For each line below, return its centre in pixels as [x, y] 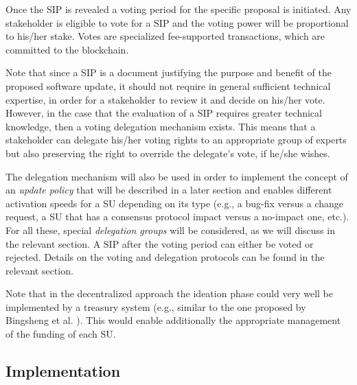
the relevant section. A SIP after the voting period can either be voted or [160, 243]
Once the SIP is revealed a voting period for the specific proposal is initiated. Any [178, 9]
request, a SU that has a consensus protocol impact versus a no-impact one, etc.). [177, 217]
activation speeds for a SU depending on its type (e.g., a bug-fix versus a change [175, 203]
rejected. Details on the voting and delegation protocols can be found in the [165, 257]
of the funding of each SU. [61, 334]
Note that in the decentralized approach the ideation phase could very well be [169, 293]
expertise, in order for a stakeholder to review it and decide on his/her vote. [165, 99]
